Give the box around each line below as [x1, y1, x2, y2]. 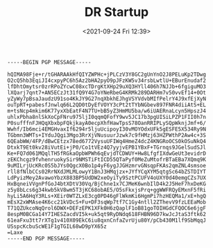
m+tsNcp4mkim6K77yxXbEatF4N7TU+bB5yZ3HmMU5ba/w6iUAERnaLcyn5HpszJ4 [7, 107, 207, 115]
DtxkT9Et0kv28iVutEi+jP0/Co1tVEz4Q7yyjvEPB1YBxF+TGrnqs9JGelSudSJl [7, 144, 207, 151]
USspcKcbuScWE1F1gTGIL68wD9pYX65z [7, 223, 108, 230]
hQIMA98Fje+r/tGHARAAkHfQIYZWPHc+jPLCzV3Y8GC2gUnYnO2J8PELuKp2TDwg [7, 71, 207, 78]
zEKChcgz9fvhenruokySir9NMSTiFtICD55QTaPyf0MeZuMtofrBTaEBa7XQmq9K [7, 156, 207, 163]
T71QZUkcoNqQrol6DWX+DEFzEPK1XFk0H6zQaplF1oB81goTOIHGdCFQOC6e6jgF [7, 204, 207, 212]
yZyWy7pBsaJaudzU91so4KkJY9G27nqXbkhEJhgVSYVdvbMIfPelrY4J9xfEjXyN [7, 95, 207, 102]
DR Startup [84, 4, 149, 20]
